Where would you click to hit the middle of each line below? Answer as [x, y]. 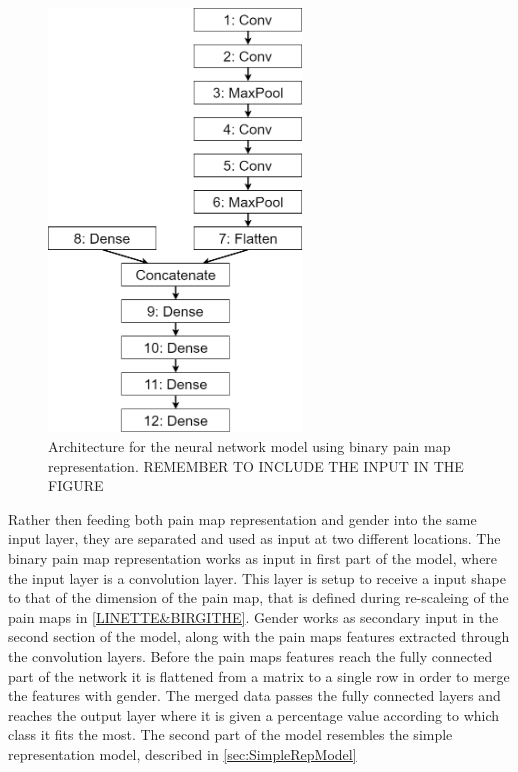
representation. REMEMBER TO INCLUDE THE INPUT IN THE [256, 465]
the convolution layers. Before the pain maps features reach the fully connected [250, 655]
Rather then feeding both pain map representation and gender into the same [242, 518]
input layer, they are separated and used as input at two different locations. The [254, 538]
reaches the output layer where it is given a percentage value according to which [254, 714]
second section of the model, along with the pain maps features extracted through [259, 636]
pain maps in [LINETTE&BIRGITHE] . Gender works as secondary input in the [253, 616]
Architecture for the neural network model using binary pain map [249, 446]
